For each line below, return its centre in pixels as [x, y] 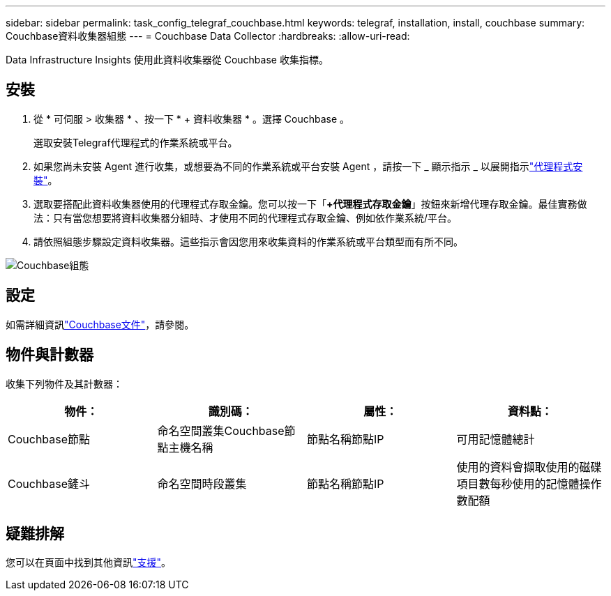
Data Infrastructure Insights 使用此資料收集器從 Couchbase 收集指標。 [167, 60]
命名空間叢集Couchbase [221, 430]
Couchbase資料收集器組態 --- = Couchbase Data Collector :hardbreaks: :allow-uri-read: [208, 36]
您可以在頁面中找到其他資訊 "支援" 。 [89, 563]
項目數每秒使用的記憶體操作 [529, 483]
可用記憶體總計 [496, 439]
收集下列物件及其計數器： [64, 383]
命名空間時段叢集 [202, 483]
